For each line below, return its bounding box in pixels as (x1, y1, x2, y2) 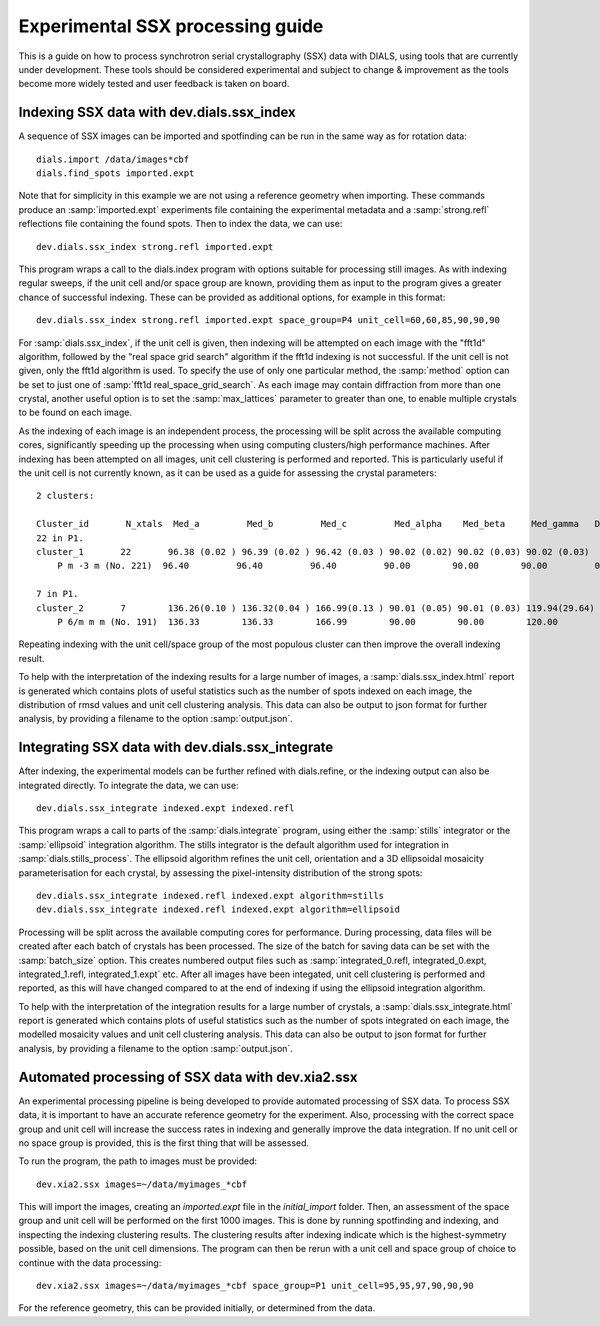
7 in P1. (36, 588, 79, 600)
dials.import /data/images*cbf (36, 153, 190, 165)
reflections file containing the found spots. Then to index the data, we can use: (18, 218, 343, 230)
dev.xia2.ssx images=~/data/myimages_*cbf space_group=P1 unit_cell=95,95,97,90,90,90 (36, 1280, 474, 1292)
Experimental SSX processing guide (18, 15, 324, 37)
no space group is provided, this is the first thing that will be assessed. (18, 1136, 310, 1149)
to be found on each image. (18, 406, 132, 419)
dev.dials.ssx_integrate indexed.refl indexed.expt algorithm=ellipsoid (36, 904, 400, 915)
